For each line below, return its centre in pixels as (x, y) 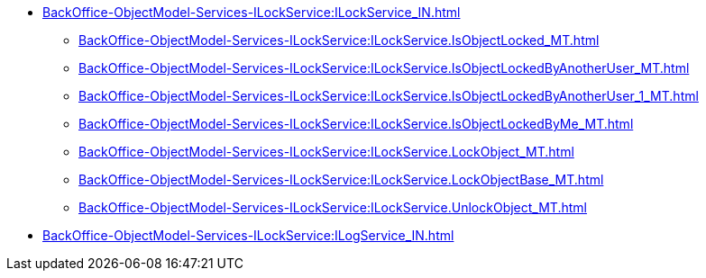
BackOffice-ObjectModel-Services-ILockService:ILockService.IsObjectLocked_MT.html (339, 40)
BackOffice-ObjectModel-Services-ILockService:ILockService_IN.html (252, 12)
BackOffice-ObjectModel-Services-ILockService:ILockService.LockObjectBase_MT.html (341, 179)
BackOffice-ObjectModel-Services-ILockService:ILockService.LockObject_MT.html (326, 152)
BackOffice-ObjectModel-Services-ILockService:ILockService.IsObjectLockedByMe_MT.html (356, 124)
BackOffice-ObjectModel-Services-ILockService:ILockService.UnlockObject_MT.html (333, 207)
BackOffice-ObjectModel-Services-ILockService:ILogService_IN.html (248, 235)
